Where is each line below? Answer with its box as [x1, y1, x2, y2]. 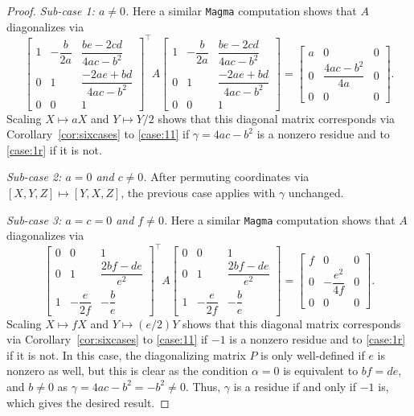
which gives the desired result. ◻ [6, 393, 170, 410]
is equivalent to [283, 362, 359, 379]
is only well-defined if [260, 346, 365, 363]
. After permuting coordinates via [143, 168, 309, 185]
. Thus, [185, 377, 221, 394]
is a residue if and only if [233, 377, 357, 394]
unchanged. [288, 184, 344, 201]
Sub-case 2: [6, 168, 62, 185]
